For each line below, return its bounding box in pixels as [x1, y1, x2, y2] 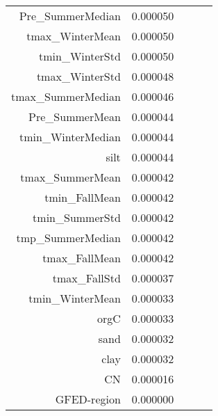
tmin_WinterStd [38, 48, 121, 64]
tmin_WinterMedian [19, 129, 121, 145]
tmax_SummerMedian [11, 88, 121, 104]
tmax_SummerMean [20, 169, 121, 185]
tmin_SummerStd [33, 209, 121, 225]
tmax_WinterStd [36, 68, 121, 84]
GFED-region [55, 391, 121, 407]
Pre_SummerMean [28, 109, 121, 125]
